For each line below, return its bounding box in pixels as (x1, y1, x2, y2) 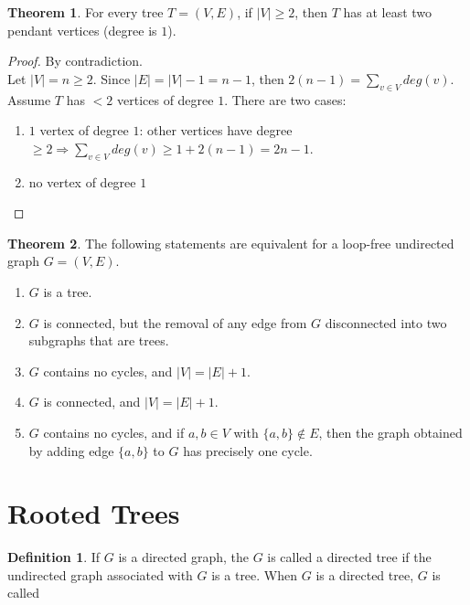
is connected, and (43, 392, 141, 411)
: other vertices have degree (139, 121, 293, 140)
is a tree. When (211, 565, 298, 584)
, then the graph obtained (318, 422, 463, 441)
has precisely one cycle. (183, 440, 313, 460)
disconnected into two (325, 313, 447, 332)
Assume (7, 90, 51, 109)
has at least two (343, 3, 433, 21)
